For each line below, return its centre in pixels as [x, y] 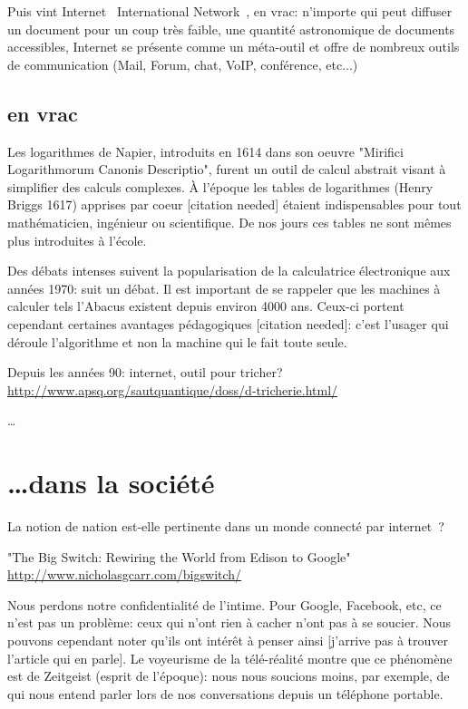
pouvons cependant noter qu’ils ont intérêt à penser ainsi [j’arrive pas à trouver [228, 640]
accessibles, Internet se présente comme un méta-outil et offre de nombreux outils [234, 47]
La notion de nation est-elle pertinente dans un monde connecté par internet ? [226, 526]
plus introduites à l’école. [77, 240]
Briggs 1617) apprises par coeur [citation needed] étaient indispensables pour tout [234, 204]
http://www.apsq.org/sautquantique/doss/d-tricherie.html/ [173, 389]
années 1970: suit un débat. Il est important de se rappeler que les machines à [224, 288]
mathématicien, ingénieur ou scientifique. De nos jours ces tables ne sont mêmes [229, 222]
